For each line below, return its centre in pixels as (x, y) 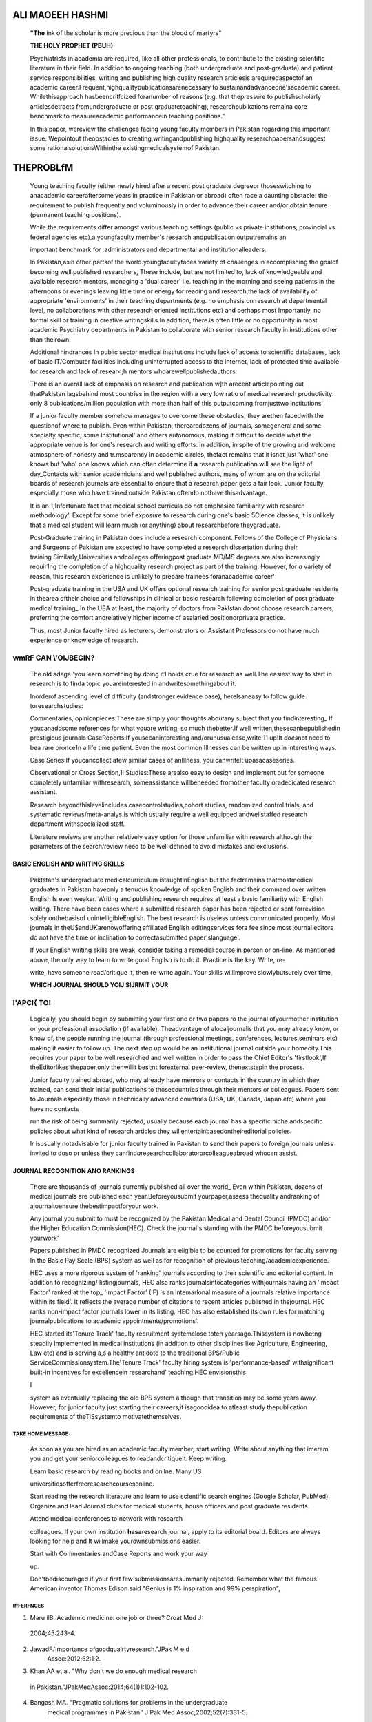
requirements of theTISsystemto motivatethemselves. (106, 1417)
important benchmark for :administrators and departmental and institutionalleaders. (148, 250)
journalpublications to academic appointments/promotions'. (114, 1321)
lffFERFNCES (29, 1606)
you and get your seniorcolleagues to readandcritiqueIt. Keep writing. (128, 1459)
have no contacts (54, 1108)
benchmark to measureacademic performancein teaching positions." (127, 116)
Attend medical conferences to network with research (106, 1519)
